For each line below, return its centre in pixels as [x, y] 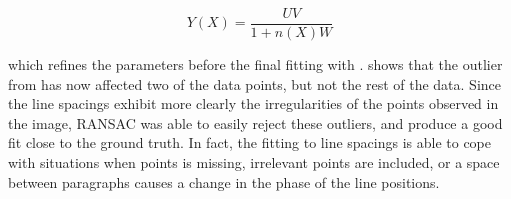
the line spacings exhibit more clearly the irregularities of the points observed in [253, 103]
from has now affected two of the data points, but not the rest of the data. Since [255, 83]
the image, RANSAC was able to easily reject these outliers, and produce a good [255, 122]
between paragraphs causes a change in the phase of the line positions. [224, 181]
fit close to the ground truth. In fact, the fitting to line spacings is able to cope [249, 142]
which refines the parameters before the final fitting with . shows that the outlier [255, 64]
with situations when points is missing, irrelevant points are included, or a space [254, 162]
